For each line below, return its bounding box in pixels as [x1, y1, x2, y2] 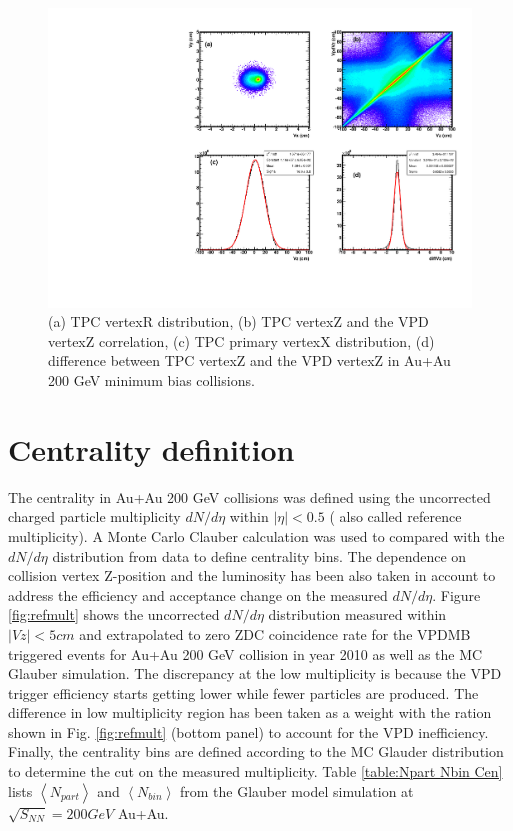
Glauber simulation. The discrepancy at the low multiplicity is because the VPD [8, 663, 502, 684]
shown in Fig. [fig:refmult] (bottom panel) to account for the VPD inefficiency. [8, 721, 489, 742]
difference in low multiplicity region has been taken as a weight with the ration [8, 702, 492, 723]
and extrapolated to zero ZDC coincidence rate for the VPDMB [79, 623, 471, 644]
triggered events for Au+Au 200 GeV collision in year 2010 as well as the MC [8, 643, 483, 664]
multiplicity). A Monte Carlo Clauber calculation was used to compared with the [8, 525, 505, 546]
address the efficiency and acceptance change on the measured [8, 584, 388, 605]
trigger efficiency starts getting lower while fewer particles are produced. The [8, 682, 479, 703]
